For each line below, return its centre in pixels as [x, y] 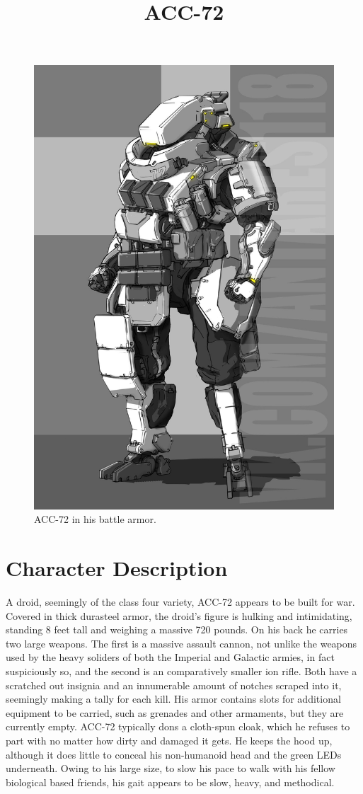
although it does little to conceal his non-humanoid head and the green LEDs [174, 754]
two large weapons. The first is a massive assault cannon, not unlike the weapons [181, 643]
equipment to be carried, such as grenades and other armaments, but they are [175, 712]
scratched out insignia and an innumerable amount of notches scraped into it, [174, 685]
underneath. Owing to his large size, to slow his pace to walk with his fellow [171, 768]
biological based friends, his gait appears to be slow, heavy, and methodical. [170, 782]
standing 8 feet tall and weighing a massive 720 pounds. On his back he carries [177, 629]
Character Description [117, 568]
